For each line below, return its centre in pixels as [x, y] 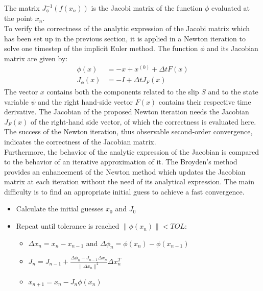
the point [19, 18]
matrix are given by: [36, 58]
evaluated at [231, 8]
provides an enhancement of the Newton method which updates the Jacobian [125, 171]
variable [16, 101]
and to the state [233, 91]
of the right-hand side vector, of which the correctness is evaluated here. [144, 121]
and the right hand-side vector [86, 101]
